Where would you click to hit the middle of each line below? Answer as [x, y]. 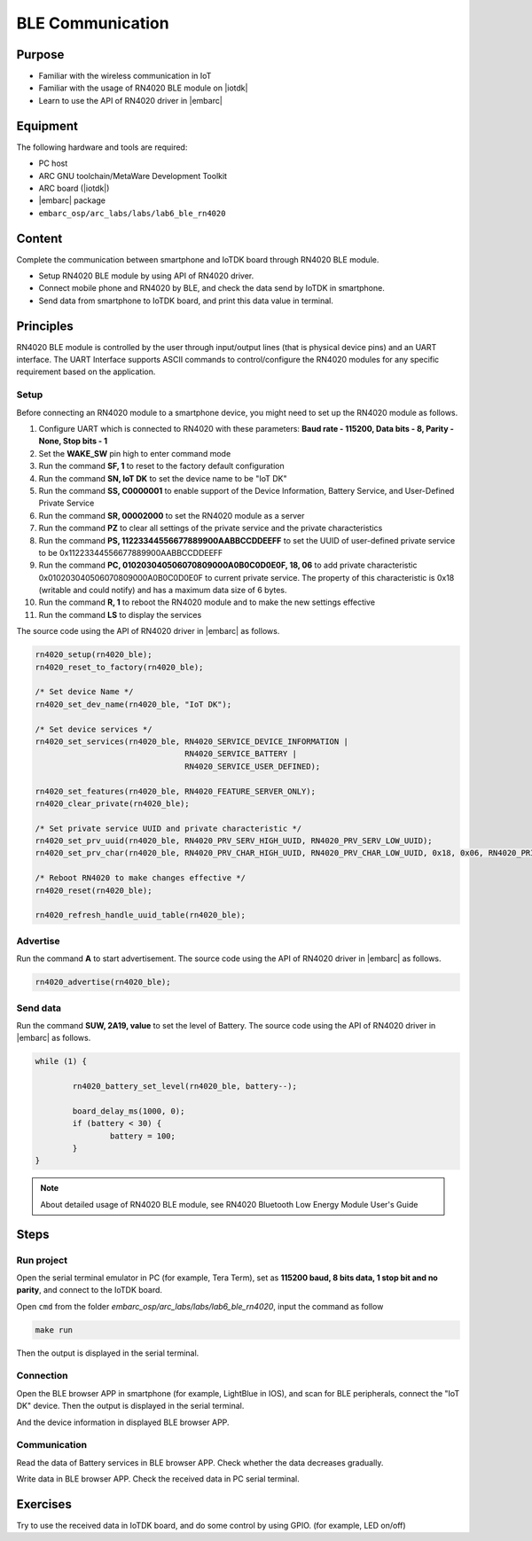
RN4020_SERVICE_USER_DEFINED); [253, 766]
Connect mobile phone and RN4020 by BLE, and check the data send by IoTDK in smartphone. [211, 288]
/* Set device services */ [94, 729]
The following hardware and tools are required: [102, 147]
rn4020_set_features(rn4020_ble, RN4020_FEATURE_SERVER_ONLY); [176, 791]
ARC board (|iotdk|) [74, 188]
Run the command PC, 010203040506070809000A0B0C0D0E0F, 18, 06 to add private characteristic [228, 565]
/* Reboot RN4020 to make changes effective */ [140, 878]
